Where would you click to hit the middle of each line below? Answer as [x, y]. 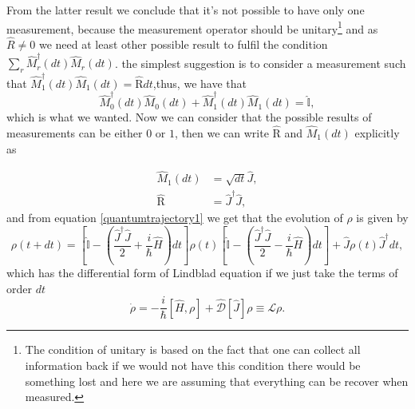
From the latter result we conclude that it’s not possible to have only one [186, 10]
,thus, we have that [200, 83]
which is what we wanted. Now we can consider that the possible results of [189, 117]
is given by [382, 218]
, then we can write [222, 133]
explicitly [377, 133]
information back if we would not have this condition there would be [193, 365]
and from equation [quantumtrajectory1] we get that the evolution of [175, 218]
